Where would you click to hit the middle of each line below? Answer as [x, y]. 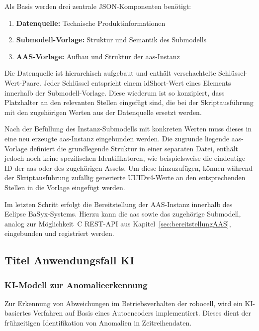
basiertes [18, 313]
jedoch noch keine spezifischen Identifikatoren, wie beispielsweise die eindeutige [125, 158]
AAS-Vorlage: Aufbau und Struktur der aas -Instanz [98, 56]
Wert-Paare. [23, 82]
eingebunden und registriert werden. [59, 233]
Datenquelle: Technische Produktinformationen [91, 23]
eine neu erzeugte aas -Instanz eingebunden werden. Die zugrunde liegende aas [123, 138]
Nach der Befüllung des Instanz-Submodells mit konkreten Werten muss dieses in [128, 129]
